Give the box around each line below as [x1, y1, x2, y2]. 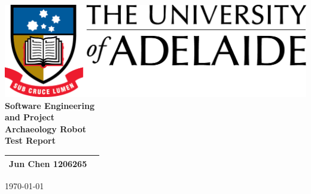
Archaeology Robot [5, 122, 86, 135]
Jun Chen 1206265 [9, 157, 87, 169]
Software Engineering [5, 99, 94, 111]
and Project [5, 111, 54, 123]
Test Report [5, 134, 56, 147]
